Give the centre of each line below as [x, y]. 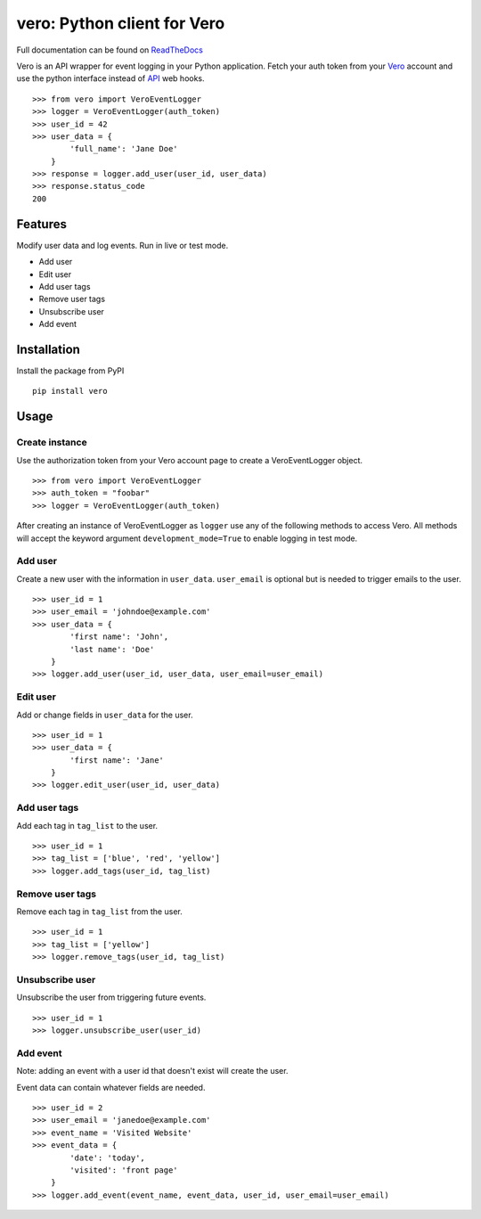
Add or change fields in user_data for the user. [105, 715]
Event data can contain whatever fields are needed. [111, 1087]
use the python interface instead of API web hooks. [110, 78]
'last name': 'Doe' [112, 649]
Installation [48, 349]
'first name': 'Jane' [117, 760]
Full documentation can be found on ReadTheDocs [110, 50]
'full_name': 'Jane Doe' [124, 149]
